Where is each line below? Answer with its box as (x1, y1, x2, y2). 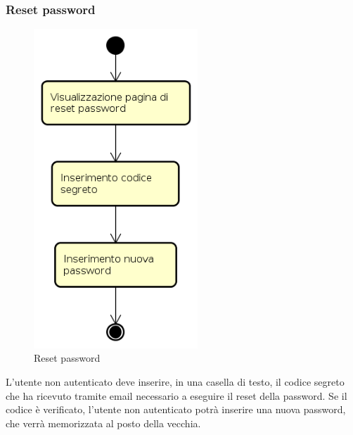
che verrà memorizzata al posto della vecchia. (6, 415, 201, 430)
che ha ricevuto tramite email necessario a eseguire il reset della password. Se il (6, 388, 347, 403)
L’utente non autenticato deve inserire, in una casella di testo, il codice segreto (6, 374, 345, 389)
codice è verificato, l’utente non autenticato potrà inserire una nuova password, (6, 402, 346, 417)
